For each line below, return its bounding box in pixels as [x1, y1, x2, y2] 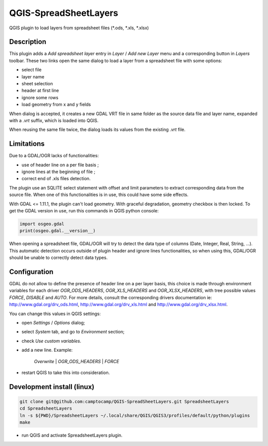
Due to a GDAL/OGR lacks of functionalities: [9, 153, 99, 159]
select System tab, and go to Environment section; [21, 329, 125, 335]
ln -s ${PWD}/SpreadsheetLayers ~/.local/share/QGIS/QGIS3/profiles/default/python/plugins [19, 412, 250, 418]
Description [9, 38, 47, 46]
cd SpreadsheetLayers [19, 406, 72, 411]
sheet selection [21, 81, 53, 87]
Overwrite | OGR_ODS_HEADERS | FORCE [34, 358, 119, 364]
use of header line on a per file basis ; [21, 162, 99, 168]
